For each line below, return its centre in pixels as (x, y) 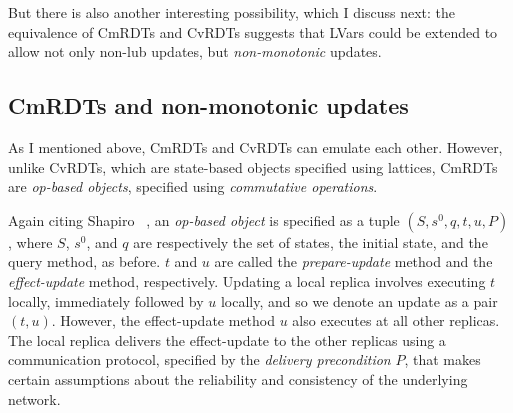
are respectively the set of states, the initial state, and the (310, 241)
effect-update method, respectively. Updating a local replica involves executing (247, 280)
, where (30, 241)
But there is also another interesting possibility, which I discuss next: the (231, 12)
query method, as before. (84, 261)
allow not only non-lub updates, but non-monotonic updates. (195, 51)
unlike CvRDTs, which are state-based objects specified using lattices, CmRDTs (253, 166)
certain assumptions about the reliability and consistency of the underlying (238, 378)
